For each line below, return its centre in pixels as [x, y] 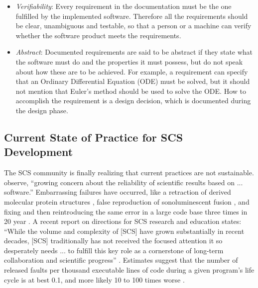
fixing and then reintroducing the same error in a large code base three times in [126, 211]
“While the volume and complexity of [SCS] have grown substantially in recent [124, 231]
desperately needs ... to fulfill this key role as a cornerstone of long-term [114, 250]
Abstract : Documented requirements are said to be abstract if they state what [134, 52]
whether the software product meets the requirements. [98, 35]
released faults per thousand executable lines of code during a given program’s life [129, 270]
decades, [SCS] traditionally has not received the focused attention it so [113, 241]
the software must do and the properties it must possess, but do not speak [129, 61]
